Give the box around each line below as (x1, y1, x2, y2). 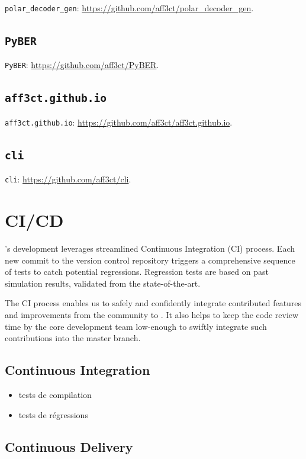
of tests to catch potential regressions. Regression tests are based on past (5, 265, 269, 278)
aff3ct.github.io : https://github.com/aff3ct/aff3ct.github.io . (5, 115, 233, 128)
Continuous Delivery (5, 437, 133, 455)
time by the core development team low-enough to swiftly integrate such (5, 320, 267, 332)
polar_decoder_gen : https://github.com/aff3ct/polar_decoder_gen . (5, 2, 254, 14)
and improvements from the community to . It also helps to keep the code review (5, 309, 299, 321)
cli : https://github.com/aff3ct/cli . (5, 173, 131, 185)
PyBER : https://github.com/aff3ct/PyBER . (5, 59, 159, 71)
